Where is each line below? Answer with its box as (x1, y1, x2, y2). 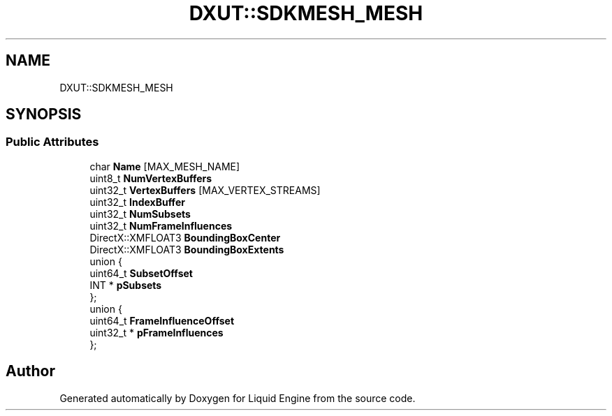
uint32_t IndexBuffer (89, 195, 185, 208)
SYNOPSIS (6, 105, 82, 124)
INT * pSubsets (89, 278, 162, 291)
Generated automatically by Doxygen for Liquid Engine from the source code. (59, 392, 416, 404)
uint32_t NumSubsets (89, 207, 191, 220)
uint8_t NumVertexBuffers (89, 172, 212, 184)
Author (6, 362, 55, 380)
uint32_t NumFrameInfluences (89, 219, 233, 232)
